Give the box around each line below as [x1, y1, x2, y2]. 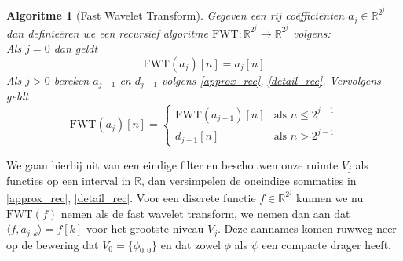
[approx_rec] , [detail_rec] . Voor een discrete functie [6, 189, 256, 205]
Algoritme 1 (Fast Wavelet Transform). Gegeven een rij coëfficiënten [6, 7, 345, 24]
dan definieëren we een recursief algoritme [6, 24, 208, 41]
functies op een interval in [6, 172, 131, 189]
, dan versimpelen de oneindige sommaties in [141, 172, 357, 189]
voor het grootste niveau [86, 220, 204, 237]
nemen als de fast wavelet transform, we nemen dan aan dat [60, 205, 350, 221]
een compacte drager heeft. [262, 236, 391, 252]
